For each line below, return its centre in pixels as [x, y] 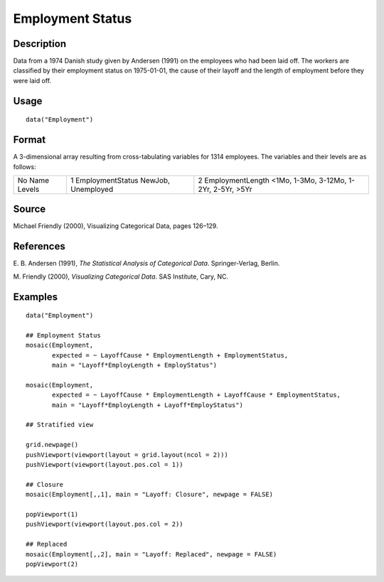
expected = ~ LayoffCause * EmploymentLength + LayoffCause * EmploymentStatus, [197, 395]
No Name [33, 180]
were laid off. [32, 80]
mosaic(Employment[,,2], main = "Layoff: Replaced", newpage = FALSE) [151, 554]
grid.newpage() [52, 445]
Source [30, 209]
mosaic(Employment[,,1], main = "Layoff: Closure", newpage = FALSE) [150, 495]
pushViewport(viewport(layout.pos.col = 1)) [105, 465]
